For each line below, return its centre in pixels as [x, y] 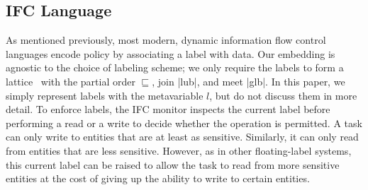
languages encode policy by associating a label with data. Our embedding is [171, 53]
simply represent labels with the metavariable [105, 95]
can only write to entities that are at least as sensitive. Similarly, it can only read [182, 137]
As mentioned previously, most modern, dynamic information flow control [166, 40]
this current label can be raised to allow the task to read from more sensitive [173, 164]
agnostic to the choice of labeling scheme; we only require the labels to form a [175, 67]
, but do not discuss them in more [283, 95]
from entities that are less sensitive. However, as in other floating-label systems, [179, 150]
